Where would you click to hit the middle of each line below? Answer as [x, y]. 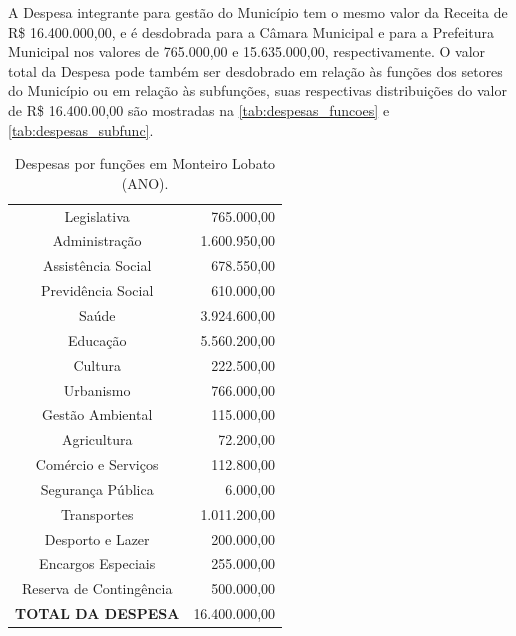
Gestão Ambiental [97, 414]
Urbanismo [97, 389]
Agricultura [97, 439]
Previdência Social [97, 290]
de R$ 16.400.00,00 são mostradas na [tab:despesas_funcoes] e [199, 109]
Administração [97, 240]
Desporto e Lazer [97, 538]
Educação [97, 339]
